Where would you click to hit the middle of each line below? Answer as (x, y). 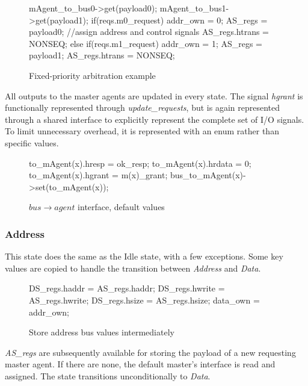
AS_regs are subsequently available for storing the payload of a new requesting (150, 352)
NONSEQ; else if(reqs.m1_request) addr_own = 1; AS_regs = (146, 43)
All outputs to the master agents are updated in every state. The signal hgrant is (154, 95)
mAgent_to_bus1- (194, 8)
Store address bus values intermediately (102, 332)
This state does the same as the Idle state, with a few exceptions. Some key (144, 256)
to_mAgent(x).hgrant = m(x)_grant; (98, 175)
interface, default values (121, 207)
